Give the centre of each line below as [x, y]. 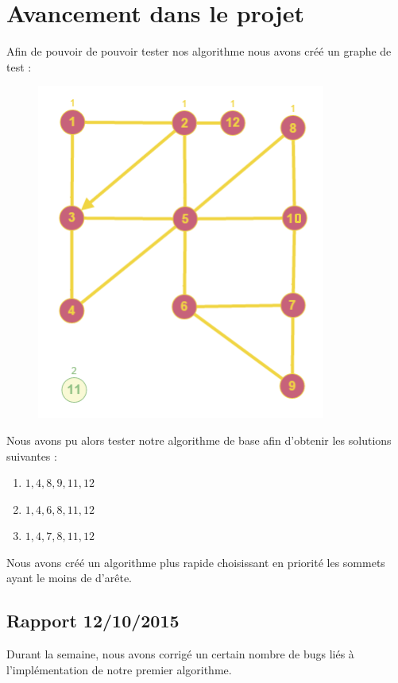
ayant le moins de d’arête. [69, 578]
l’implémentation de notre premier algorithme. [119, 669]
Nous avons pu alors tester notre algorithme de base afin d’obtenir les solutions [199, 440]
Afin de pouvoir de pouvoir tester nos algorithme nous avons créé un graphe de [199, 51]
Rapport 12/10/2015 [93, 621]
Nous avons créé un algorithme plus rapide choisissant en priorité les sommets [196, 562]
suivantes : [32, 455]
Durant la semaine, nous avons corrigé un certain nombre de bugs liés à [180, 654]
